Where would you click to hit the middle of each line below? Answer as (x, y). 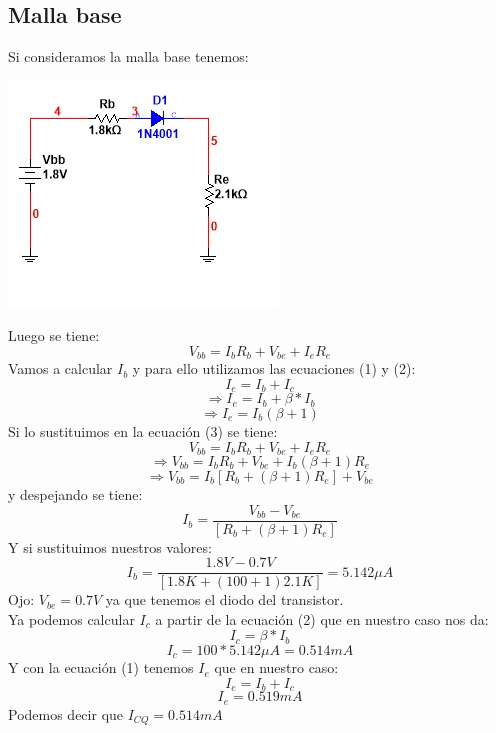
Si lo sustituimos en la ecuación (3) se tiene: (143, 430)
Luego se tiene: (54, 335)
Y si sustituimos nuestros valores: (110, 546)
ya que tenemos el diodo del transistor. (224, 599)
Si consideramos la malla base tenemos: (128, 56)
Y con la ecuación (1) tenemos (101, 667)
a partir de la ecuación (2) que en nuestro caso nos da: (322, 618)
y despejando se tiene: (75, 493)
